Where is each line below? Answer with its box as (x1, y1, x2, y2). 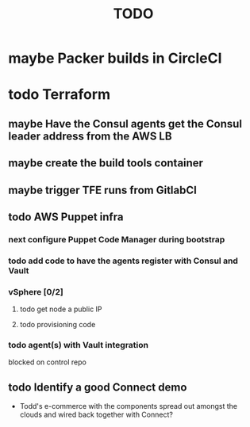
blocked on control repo (8, 357, 87, 367)
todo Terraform (8, 86, 111, 104)
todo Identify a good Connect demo (8, 380, 187, 394)
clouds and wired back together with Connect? (19, 410, 173, 420)
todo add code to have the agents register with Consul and (8, 255, 238, 266)
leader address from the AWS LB (8, 129, 172, 143)
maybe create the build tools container (8, 156, 204, 170)
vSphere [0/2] (8, 286, 63, 297)
